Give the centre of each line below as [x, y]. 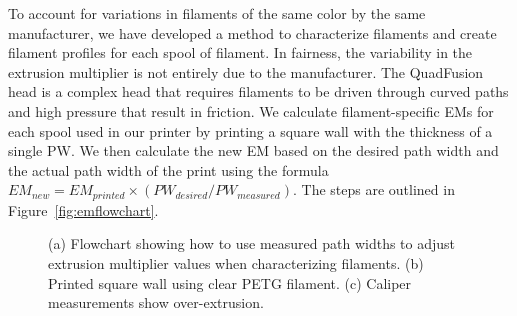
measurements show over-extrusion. [156, 302]
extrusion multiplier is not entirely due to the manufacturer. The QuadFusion [246, 71]
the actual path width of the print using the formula [168, 169]
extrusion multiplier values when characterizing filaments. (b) [236, 262]
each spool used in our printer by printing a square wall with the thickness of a [250, 130]
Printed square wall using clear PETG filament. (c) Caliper [230, 282]
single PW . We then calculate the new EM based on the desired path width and [253, 150]
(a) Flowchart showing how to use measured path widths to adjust [252, 243]
